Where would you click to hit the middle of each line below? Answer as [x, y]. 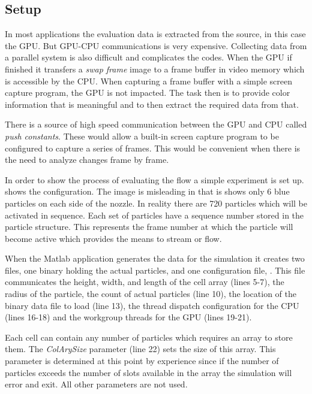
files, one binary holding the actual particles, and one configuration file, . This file [155, 270]
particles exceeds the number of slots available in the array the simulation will [148, 372]
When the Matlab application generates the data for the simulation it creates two [155, 258]
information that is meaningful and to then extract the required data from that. [152, 104]
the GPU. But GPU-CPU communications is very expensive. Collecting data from [156, 45]
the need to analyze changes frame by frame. [87, 160]
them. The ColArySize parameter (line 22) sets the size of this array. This [140, 349]
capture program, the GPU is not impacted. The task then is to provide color [148, 93]
